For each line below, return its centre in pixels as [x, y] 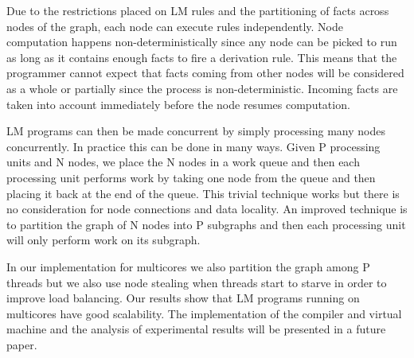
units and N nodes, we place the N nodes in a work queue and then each [183, 162]
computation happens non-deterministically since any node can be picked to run [202, 42]
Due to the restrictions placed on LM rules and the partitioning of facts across [198, 10]
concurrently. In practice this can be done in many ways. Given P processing [193, 146]
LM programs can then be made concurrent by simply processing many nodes [196, 131]
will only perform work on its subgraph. [103, 240]
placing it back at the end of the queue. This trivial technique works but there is [203, 193]
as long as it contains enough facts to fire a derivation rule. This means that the [202, 57]
